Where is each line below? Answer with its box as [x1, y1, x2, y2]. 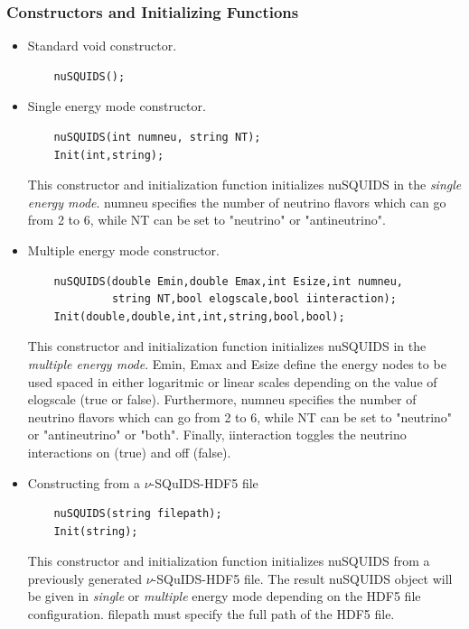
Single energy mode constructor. [27, 97, 206, 116]
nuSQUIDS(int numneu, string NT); [53, 131, 261, 143]
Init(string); [53, 524, 138, 538]
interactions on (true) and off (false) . [27, 442, 231, 461]
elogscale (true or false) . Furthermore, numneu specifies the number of [27, 390, 417, 409]
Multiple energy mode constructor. [27, 240, 220, 259]
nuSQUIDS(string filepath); [53, 507, 222, 521]
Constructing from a [27, 473, 141, 492]
